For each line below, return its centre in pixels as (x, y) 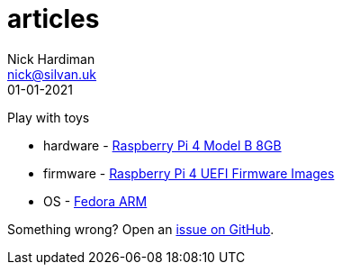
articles (54, 19)
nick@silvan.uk (52, 74)
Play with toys (49, 117)
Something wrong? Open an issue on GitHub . (141, 229)
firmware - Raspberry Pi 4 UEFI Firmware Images (189, 173)
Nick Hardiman (51, 59)
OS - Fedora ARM (95, 201)
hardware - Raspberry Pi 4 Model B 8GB (162, 145)
